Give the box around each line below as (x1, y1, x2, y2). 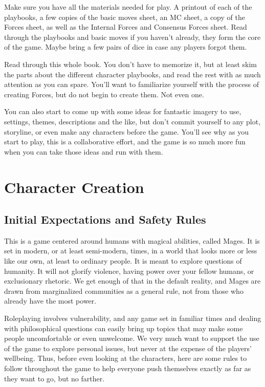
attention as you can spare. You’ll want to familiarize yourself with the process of (4, 79, 259, 90)
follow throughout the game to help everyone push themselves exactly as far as (4, 363, 251, 374)
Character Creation (4, 176, 144, 197)
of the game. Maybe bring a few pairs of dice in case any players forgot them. (4, 41, 247, 52)
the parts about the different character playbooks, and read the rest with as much (4, 69, 261, 79)
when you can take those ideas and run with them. (4, 146, 163, 157)
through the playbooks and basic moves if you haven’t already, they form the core (4, 31, 261, 42)
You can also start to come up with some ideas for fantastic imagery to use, (4, 106, 241, 117)
